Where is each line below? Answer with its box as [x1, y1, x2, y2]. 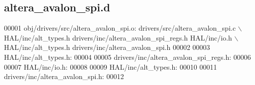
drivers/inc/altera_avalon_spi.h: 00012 [4, 71, 124, 82]
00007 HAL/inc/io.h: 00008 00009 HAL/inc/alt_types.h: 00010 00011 [4, 61, 217, 72]
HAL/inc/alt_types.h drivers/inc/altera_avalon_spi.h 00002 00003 [4, 42, 210, 52]
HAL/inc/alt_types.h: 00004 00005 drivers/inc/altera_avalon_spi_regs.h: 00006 [4, 51, 251, 62]
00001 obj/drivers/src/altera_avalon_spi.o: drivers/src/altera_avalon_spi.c [4, 23, 236, 33]
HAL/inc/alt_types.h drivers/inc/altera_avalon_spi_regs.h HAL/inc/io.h [4, 32, 232, 42]
